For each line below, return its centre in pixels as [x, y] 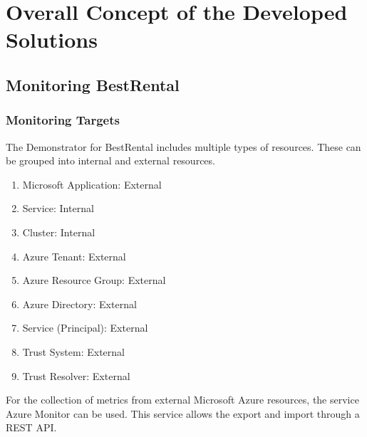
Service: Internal [58, 208]
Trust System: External [73, 351]
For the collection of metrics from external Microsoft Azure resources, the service [182, 400]
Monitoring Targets [63, 120]
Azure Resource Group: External [94, 280]
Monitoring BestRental [93, 84]
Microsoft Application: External [92, 184]
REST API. [31, 427]
